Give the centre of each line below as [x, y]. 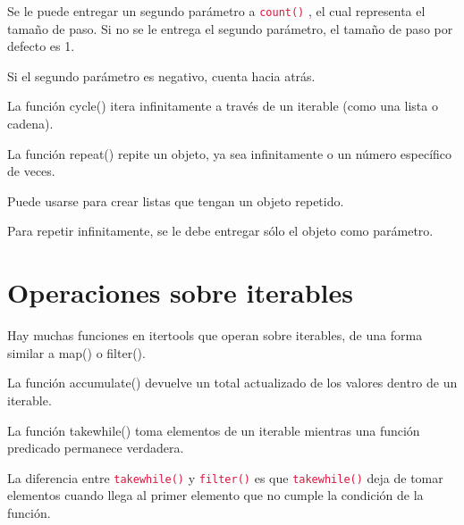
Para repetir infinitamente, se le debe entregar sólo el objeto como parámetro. [220, 231]
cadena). [30, 124]
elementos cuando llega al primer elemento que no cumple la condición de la [215, 495]
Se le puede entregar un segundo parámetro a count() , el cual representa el [216, 11]
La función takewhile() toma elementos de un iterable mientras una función [214, 430]
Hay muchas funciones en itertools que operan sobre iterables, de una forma [215, 335]
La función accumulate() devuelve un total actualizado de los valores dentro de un [232, 383]
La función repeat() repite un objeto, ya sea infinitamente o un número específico [230, 153]
